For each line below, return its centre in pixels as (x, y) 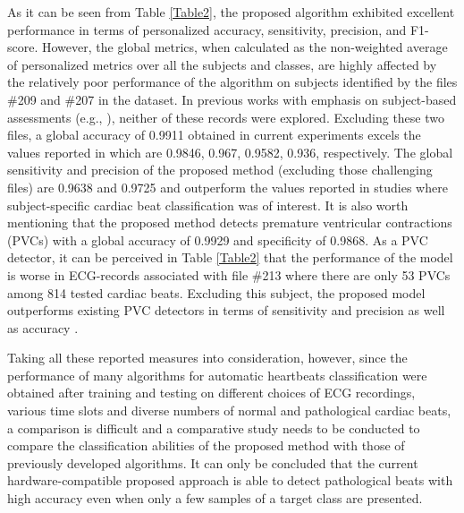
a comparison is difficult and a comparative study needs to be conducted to (214, 427)
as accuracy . (43, 327)
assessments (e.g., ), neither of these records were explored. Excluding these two (226, 117)
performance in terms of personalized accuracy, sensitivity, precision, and (207, 29)
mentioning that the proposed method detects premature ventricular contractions (230, 222)
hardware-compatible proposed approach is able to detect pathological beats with (230, 480)
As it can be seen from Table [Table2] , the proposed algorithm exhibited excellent (231, 12)
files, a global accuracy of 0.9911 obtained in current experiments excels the (214, 135)
